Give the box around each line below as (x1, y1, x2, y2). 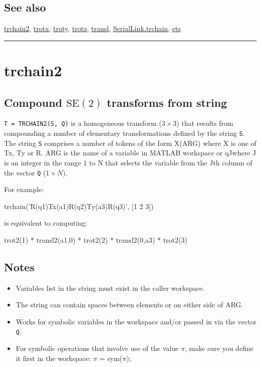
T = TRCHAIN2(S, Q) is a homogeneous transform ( (4, 118, 162, 128)
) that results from (176, 118, 233, 128)
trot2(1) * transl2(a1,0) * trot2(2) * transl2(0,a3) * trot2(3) (4, 234, 187, 245)
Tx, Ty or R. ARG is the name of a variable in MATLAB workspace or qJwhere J (4, 147, 256, 158)
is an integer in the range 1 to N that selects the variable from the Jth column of (4, 157, 252, 167)
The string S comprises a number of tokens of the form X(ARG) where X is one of (4, 137, 256, 148)
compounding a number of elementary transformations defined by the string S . (4, 128, 245, 138)
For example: (4, 184, 44, 195)
